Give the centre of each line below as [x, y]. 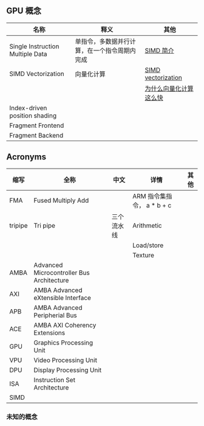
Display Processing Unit [68, 370]
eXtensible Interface [62, 298]
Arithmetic [147, 225]
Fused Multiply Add [61, 200]
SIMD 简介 [159, 51]
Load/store [148, 245]
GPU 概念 [24, 11]
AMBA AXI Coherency [65, 325]
